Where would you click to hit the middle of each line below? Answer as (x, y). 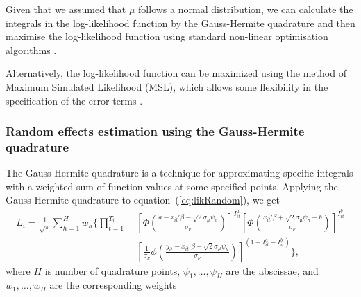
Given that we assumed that (66, 9)
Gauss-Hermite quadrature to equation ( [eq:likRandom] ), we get (143, 200)
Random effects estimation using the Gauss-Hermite (155, 131)
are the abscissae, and (272, 270)
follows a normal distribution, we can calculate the (246, 9)
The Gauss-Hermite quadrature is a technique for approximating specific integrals (179, 173)
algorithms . (31, 49)
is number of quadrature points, (112, 270)
